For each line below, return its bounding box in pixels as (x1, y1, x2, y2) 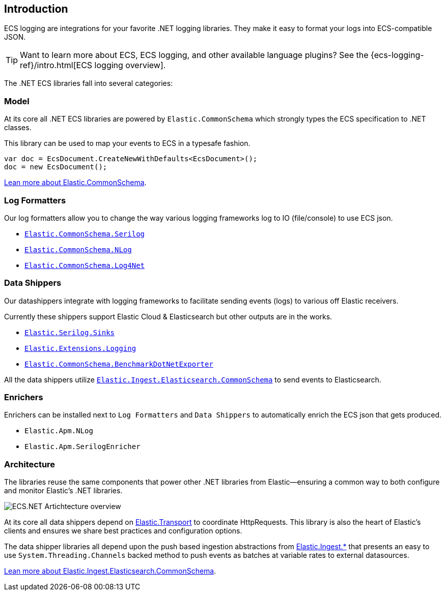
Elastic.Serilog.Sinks (24, 328, 115, 337)
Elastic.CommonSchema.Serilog (24, 229, 145, 238)
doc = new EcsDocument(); (4, 163, 107, 171)
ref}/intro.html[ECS (20, 60, 93, 71)
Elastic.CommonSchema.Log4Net (24, 261, 145, 270)
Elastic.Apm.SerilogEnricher (24, 442, 141, 451)
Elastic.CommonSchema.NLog (24, 245, 132, 254)
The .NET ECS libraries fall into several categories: (4, 79, 173, 88)
